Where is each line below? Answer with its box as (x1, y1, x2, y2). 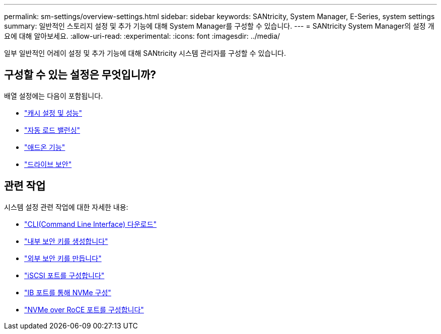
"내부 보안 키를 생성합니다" (24, 236, 108, 245)
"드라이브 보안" (24, 159, 72, 169)
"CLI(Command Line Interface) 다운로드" (24, 219, 157, 228)
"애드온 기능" (24, 142, 65, 151)
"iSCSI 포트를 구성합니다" (24, 271, 105, 280)
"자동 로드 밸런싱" (24, 125, 81, 134)
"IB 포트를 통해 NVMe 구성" (24, 288, 111, 297)
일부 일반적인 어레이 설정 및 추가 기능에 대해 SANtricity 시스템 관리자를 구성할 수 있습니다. (4, 49, 286, 57)
